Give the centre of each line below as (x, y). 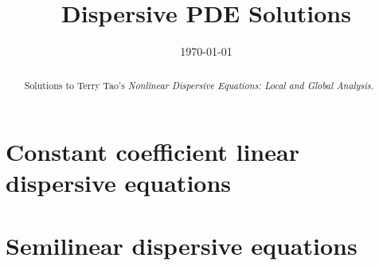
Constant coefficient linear (152, 152)
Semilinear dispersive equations (182, 245)
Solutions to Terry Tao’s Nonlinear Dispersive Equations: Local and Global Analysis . (199, 85)
